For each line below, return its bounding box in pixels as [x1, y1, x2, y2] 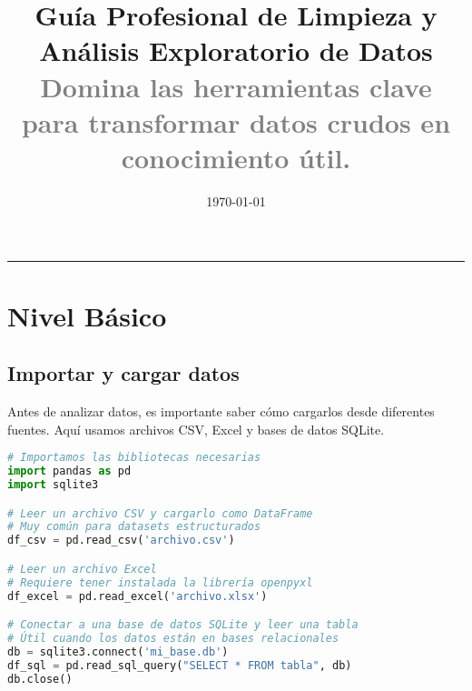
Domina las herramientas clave [40, 67, 432, 105]
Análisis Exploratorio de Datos [39, 32, 433, 69]
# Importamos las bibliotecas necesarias [7, 451, 261, 465]
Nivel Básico [7, 296, 167, 334]
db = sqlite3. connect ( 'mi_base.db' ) [7, 645, 229, 658]
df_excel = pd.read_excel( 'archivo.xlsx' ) [7, 589, 268, 603]
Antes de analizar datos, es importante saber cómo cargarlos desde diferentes [7, 402, 435, 421]
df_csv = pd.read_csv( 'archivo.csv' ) [7, 534, 235, 547]
